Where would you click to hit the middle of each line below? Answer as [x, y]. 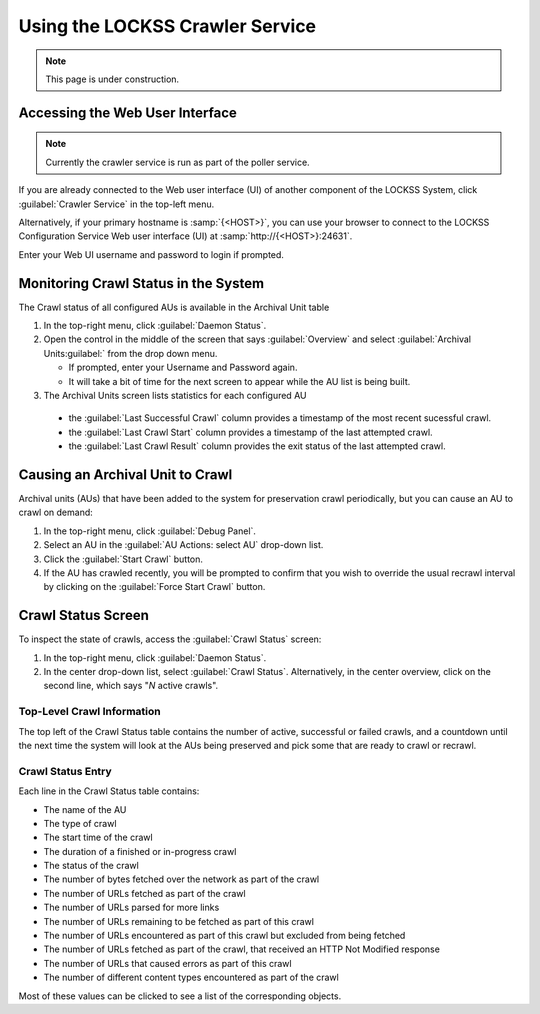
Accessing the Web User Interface [127, 112]
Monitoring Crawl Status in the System [141, 283]
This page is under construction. [112, 79]
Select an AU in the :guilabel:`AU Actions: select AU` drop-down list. [183, 545]
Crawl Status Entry [65, 771]
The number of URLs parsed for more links [131, 907]
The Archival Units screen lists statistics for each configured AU [175, 395]
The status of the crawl [91, 866]
